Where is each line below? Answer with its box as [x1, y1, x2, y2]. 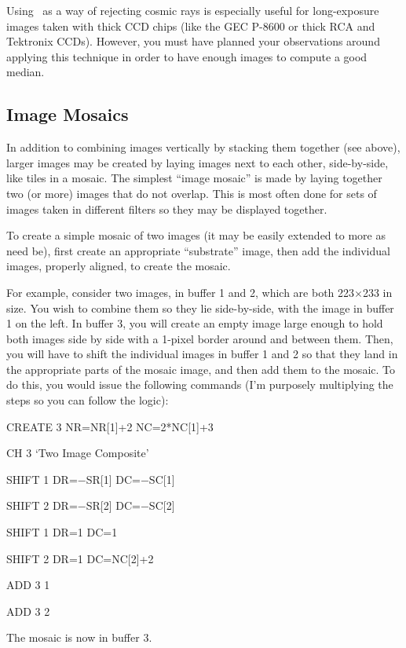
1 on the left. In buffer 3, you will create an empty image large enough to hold [6, 315, 383, 331]
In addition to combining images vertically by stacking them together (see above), [6, 139, 401, 156]
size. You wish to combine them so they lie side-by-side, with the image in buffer [6, 299, 394, 316]
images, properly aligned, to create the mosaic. [6, 258, 231, 274]
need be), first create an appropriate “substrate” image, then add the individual [6, 242, 390, 258]
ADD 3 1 [6, 577, 50, 593]
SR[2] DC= [86, 497, 141, 514]
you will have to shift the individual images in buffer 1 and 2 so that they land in [6, 346, 398, 362]
